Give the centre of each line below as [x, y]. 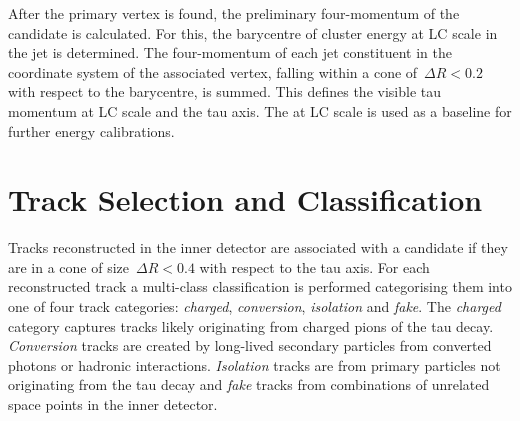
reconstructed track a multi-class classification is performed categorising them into [260, 286]
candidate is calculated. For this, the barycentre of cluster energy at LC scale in [253, 32]
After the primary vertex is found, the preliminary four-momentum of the [234, 13]
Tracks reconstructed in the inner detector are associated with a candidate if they [258, 247]
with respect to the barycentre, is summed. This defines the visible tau [224, 91]
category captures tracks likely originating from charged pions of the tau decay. [251, 325]
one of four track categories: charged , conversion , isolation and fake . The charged [254, 306]
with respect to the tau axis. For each [314, 266]
